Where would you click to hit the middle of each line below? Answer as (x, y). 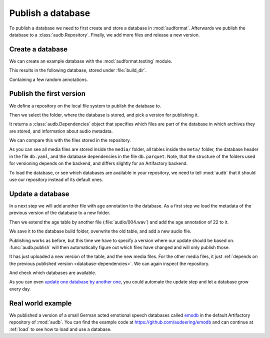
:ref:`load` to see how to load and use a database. (60, 329)
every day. (20, 289)
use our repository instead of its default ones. (56, 179)
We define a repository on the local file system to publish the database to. (85, 105)
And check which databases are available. (53, 273)
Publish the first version (47, 94)
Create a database (38, 49)
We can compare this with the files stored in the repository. (70, 140)
